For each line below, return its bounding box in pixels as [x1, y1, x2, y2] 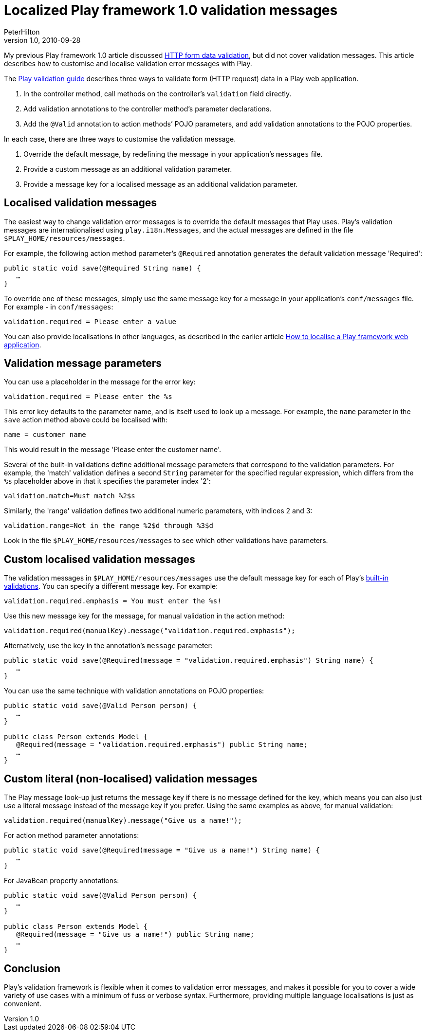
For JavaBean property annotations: [4, 876, 119, 885]
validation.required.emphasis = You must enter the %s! [4, 597, 222, 605]
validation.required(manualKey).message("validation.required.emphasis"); [4, 627, 296, 635]
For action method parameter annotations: [4, 831, 139, 840]
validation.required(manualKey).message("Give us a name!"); [4, 817, 242, 825]
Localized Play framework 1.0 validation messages [4, 2, 338, 18]
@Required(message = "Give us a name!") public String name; [16, 930, 255, 939]
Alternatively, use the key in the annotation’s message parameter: [4, 641, 213, 650]
